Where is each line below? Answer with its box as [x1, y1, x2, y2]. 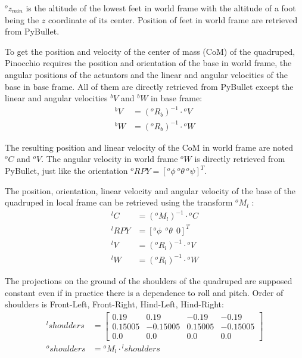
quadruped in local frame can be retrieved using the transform [5, 196, 233, 208]
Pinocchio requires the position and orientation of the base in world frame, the [5, 57, 292, 69]
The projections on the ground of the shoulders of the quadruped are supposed [5, 274, 292, 287]
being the [5, 13, 39, 26]
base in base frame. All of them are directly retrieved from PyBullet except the [5, 80, 294, 92]
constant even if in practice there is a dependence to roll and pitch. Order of [5, 286, 284, 298]
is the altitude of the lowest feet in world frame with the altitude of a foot [26, 2, 296, 14]
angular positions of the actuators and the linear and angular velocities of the [5, 68, 288, 80]
